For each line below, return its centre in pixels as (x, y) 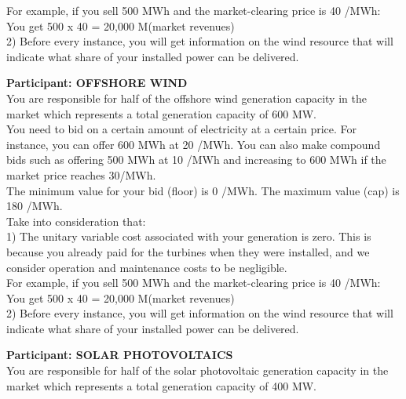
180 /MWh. (35, 206)
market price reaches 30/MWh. (81, 174)
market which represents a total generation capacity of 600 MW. (162, 113)
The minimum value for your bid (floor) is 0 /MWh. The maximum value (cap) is (203, 190)
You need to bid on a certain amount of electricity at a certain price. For (182, 129)
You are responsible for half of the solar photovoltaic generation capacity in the (198, 370)
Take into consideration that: (76, 221)
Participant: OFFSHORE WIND (97, 83)
